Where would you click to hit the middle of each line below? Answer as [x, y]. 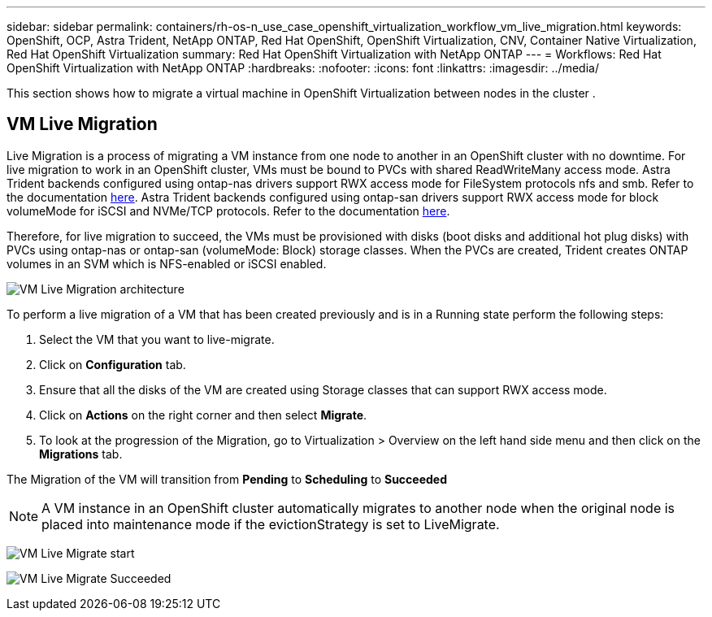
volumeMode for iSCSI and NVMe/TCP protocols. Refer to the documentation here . [228, 211]
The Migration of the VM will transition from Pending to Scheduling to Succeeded [227, 479]
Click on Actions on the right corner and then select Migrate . [203, 415]
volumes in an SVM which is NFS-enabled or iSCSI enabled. [167, 263]
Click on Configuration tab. [113, 364]
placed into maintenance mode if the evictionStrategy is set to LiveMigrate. [271, 524]
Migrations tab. [81, 454]
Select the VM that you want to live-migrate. [157, 339]
